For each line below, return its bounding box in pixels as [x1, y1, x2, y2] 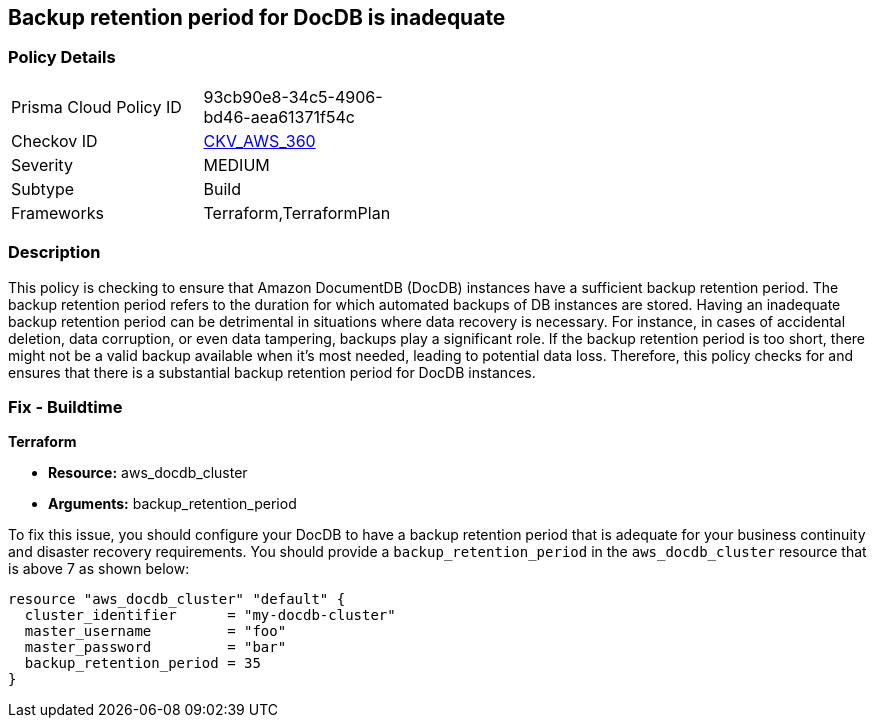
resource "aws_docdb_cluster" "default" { [8, 591, 346, 608]
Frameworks [11, 202, 104, 223]
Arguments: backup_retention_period [48, 495, 297, 513]
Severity [11, 154, 73, 175]
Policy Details [8, 47, 116, 68]
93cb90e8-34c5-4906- [203, 86, 383, 107]
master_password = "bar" [24, 639, 287, 656]
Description [8, 242, 101, 263]
